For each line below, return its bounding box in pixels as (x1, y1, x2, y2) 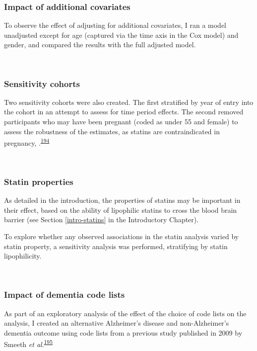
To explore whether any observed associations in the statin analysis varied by (4, 231, 239, 242)
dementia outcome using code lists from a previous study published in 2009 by (4, 327, 243, 338)
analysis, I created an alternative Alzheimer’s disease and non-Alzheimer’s (4, 318, 229, 328)
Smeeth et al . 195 (4, 338, 53, 350)
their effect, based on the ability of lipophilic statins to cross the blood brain (4, 204, 237, 215)
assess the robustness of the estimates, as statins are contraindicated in (4, 126, 220, 136)
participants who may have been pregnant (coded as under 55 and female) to (4, 116, 238, 126)
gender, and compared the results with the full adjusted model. (4, 39, 196, 50)
